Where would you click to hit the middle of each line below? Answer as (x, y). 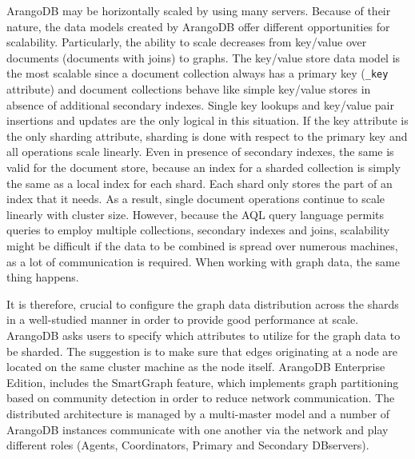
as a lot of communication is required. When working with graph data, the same (203, 261)
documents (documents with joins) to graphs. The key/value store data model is (204, 57)
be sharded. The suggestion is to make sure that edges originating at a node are (202, 351)
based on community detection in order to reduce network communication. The (201, 398)
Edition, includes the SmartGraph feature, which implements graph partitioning (203, 382)
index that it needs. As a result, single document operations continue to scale (196, 199)
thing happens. (43, 277)
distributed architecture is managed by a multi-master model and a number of (198, 413)
